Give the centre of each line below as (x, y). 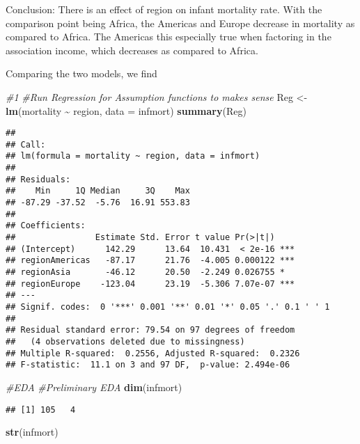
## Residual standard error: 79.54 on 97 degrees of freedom (150, 330)
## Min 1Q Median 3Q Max (98, 191)
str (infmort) (32, 432)
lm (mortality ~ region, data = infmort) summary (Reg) (126, 110)
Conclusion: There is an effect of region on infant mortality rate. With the (164, 9)
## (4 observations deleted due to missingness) (125, 341)
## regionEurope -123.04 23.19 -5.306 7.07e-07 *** (150, 284)
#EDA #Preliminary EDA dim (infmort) (94, 387)
